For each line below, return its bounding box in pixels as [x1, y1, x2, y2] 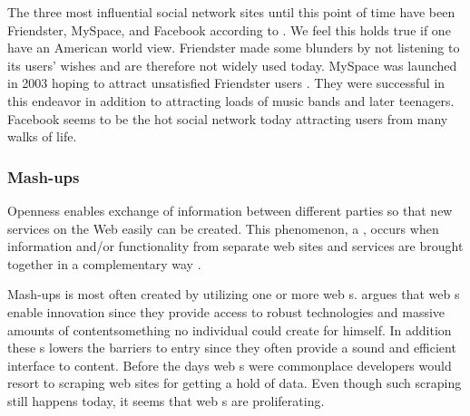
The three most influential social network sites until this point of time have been [7, 3, 455, 21]
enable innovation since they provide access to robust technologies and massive [7, 302, 446, 321]
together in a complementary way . [7, 254, 201, 273]
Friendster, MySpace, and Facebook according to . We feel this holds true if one [7, 20, 451, 39]
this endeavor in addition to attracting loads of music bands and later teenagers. [7, 91, 455, 110]
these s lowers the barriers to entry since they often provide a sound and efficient [7, 338, 456, 357]
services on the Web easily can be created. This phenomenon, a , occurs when [7, 218, 439, 237]
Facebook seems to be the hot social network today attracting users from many [7, 109, 448, 128]
